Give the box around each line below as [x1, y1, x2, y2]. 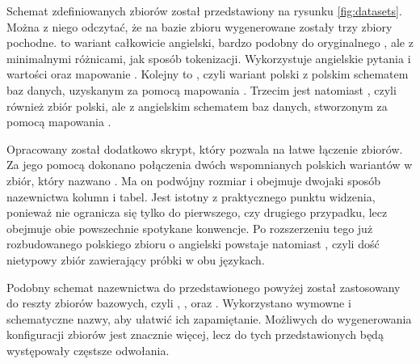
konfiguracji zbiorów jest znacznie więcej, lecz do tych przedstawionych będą [6, 326, 384, 343]
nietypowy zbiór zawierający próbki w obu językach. [6, 251, 265, 268]
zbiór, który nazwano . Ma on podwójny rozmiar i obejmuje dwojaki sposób [6, 171, 381, 188]
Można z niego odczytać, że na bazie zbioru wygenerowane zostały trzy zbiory [6, 18, 393, 35]
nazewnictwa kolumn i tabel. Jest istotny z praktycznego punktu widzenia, [6, 188, 376, 205]
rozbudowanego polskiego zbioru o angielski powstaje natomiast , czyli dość [6, 235, 380, 252]
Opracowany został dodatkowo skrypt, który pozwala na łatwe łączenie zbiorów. [6, 140, 403, 157]
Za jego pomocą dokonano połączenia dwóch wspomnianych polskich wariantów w [6, 156, 413, 173]
